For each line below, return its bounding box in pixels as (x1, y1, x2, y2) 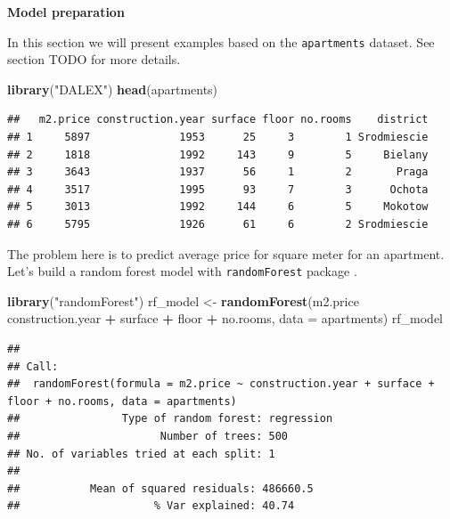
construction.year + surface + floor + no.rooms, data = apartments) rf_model (7, 309, 443, 328)
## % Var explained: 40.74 (7, 499, 295, 513)
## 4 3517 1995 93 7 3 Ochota (7, 182, 429, 196)
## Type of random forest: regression (7, 412, 333, 426)
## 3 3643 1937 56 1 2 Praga (7, 166, 429, 179)
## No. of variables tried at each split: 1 (7, 447, 275, 460)
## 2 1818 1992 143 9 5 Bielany (7, 148, 429, 161)
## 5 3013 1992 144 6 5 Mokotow (7, 200, 429, 214)
